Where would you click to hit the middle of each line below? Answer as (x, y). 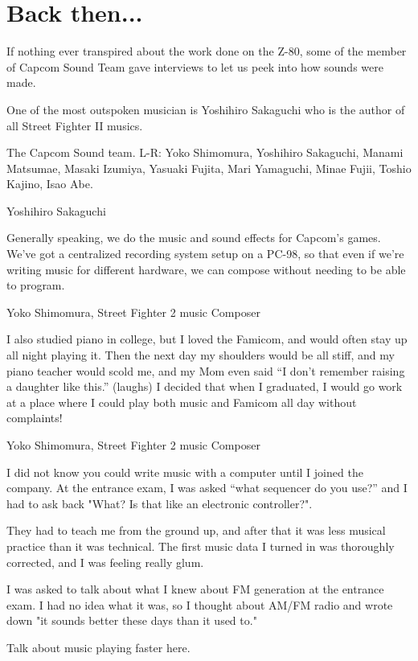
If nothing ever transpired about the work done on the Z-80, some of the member (207, 51)
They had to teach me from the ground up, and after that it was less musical (196, 530)
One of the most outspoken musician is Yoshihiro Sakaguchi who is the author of (206, 109)
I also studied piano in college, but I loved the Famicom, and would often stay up (207, 339)
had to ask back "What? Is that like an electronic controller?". (160, 503)
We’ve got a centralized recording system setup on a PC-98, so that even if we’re (205, 254)
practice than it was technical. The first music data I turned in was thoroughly (201, 546)
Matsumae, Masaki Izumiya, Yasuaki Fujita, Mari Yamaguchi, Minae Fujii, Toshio (209, 168)
